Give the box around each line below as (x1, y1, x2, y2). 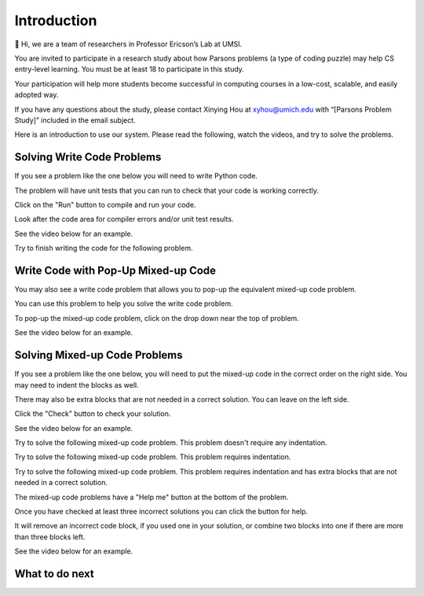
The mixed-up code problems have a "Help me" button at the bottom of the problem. (14, 492, 289, 502)
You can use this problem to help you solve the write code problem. (14, 299, 233, 308)
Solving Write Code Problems (14, 150, 162, 164)
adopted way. (14, 90, 59, 100)
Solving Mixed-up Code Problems (14, 348, 184, 362)
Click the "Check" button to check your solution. (14, 409, 171, 418)
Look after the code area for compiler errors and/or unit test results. (14, 215, 234, 224)
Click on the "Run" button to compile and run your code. (14, 200, 196, 209)
